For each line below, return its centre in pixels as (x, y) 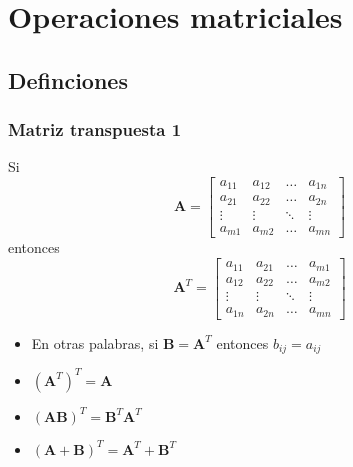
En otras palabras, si (95, 342)
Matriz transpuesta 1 (95, 129)
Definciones (68, 79)
